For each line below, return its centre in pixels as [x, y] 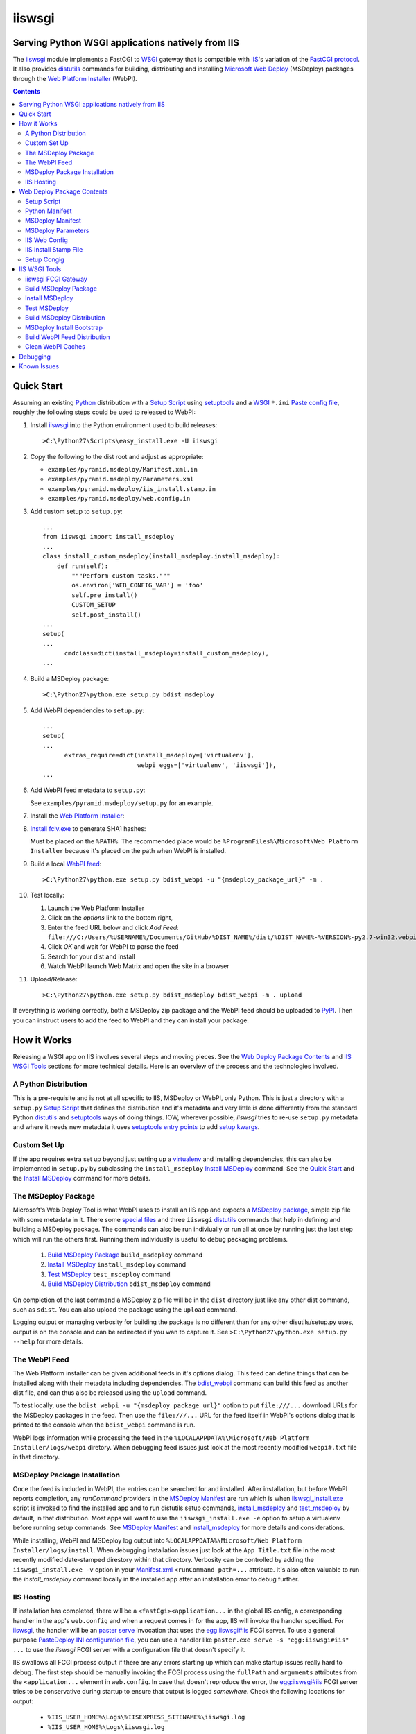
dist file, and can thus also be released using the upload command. [110, 1393]
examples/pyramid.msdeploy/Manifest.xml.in [122, 470]
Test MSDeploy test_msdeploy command [109, 1274]
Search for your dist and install [91, 956]
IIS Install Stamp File [54, 250]
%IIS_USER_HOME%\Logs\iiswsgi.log [106, 1727]
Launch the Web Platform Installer [96, 908]
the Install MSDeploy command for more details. [81, 1178]
